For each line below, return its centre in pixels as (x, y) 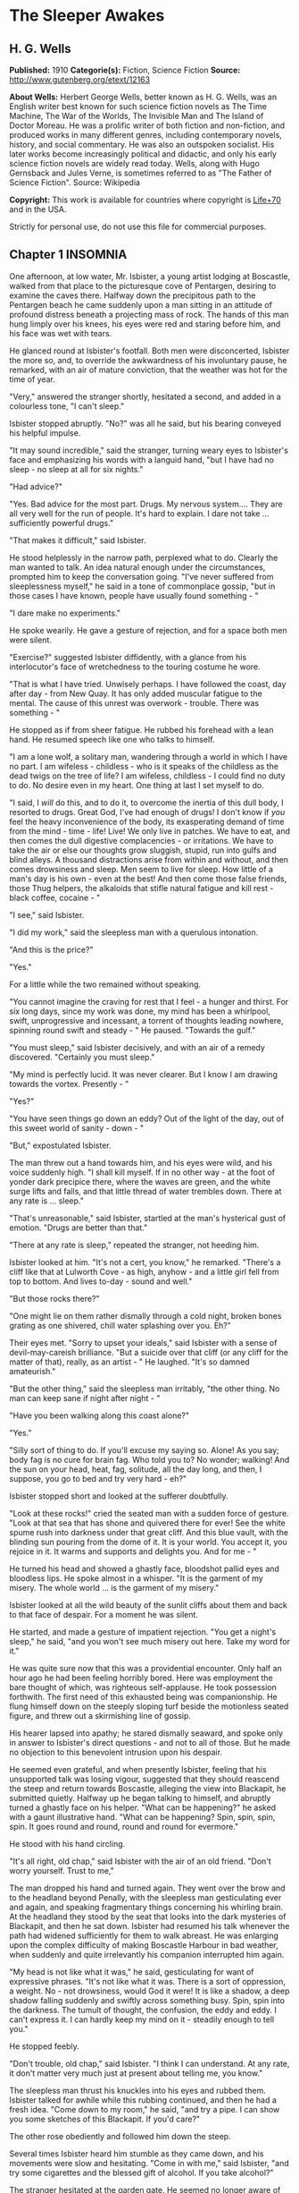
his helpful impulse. (45, 433)
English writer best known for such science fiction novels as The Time (138, 106)
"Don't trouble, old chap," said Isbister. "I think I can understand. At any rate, (149, 2063)
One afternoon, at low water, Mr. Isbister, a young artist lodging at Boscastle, (150, 276)
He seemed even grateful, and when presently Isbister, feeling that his (138, 1769)
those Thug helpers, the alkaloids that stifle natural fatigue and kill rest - (141, 888)
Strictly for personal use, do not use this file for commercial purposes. (138, 226)
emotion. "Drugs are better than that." (79, 1228)
